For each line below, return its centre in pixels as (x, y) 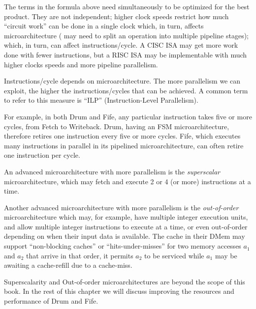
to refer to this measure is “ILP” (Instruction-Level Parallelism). (101, 100)
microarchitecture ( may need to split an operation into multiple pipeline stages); (126, 35)
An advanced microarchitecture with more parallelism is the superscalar (112, 171)
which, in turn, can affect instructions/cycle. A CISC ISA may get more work (121, 45)
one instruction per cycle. (42, 155)
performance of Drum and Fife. (51, 301)
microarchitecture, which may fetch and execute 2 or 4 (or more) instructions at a (128, 181)
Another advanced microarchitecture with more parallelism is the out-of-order (121, 207)
